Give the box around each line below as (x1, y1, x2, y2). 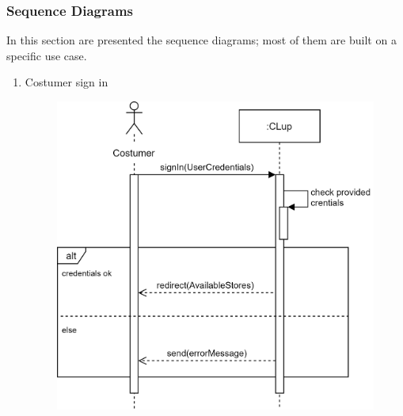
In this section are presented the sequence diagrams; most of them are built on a (6, 32, 397, 48)
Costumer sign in (25, 74, 108, 90)
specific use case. (6, 47, 87, 63)
